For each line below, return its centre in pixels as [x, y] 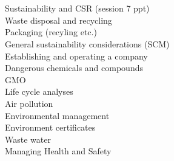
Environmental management [57, 115]
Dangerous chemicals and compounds [74, 68]
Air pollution [29, 103]
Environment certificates [50, 127]
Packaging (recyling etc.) [51, 32]
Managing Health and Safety [58, 151]
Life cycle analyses [39, 91]
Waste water [28, 139]
